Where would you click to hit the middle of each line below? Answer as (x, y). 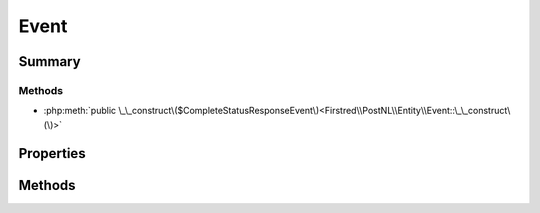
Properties (52, 153)
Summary (49, 61)
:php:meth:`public (80, 111)
